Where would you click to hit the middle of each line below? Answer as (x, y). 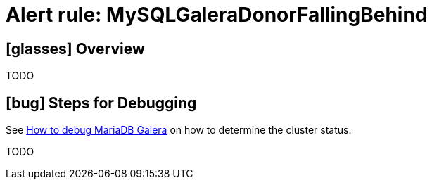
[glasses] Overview (75, 49)
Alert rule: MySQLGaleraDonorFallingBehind (217, 15)
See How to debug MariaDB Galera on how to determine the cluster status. (179, 130)
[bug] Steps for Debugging (101, 103)
